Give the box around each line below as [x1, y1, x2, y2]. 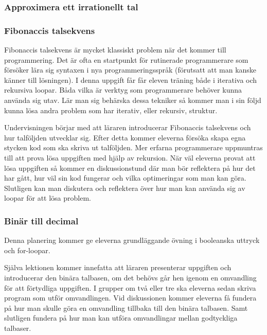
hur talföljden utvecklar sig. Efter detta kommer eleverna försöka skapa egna [4, 132, 246, 143]
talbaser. [4, 322, 31, 333]
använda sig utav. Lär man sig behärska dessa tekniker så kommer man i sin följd [4, 95, 261, 105]
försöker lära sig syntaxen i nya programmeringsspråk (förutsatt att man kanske [4, 64, 257, 75]
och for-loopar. [4, 244, 50, 255]
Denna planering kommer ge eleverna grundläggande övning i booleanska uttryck [4, 235, 260, 245]
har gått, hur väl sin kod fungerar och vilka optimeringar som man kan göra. [4, 172, 246, 183]
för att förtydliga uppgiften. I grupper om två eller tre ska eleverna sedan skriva [4, 282, 256, 293]
